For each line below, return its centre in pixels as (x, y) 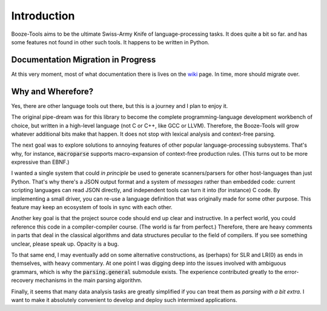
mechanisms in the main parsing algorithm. (88, 280)
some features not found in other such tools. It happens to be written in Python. (110, 42)
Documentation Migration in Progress (84, 60)
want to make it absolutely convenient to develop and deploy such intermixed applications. (124, 299)
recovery (22, 280)
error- (292, 272)
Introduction (43, 16)
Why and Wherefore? (52, 91)
